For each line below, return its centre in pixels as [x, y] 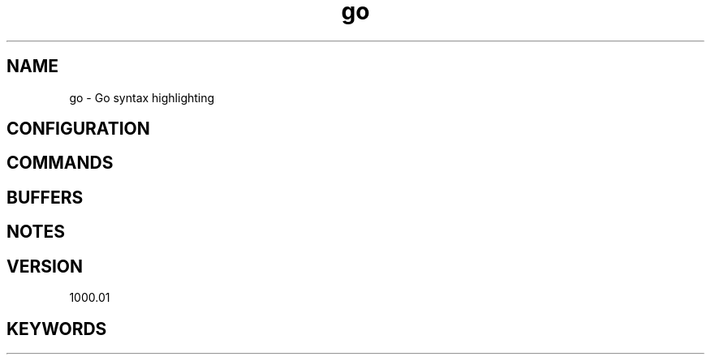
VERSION [45, 266]
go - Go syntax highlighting [142, 97]
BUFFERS [45, 197]
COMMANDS [60, 163]
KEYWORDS [57, 329]
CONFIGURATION [78, 129]
